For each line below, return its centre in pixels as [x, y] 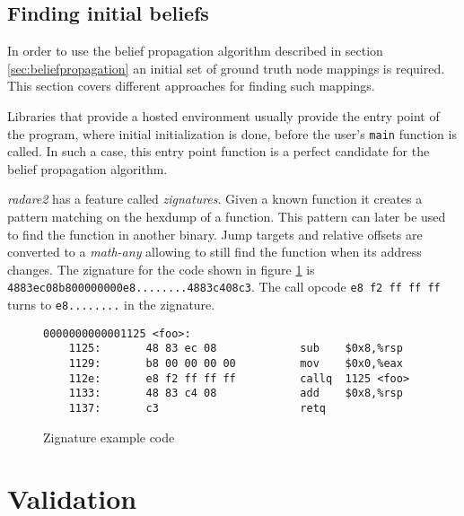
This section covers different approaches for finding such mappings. [191, 86]
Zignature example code [109, 437]
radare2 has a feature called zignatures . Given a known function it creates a [215, 199]
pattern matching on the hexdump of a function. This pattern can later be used [227, 217]
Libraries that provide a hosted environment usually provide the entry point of [223, 115]
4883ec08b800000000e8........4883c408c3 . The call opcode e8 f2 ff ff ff [224, 287]
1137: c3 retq [197, 408]
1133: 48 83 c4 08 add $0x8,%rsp [236, 394]
